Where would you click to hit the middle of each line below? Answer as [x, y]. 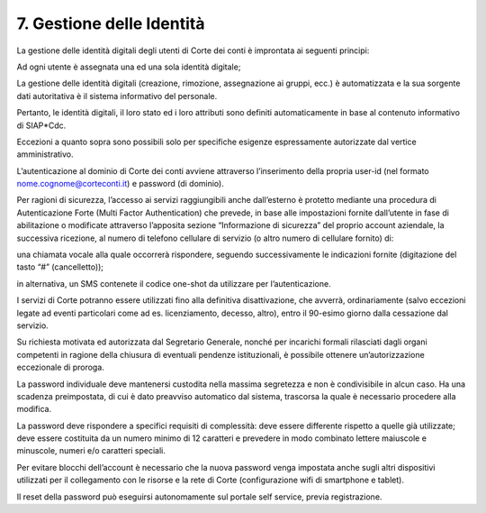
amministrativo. [45, 154]
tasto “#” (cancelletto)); [60, 267]
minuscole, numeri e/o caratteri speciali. [91, 451]
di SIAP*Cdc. [41, 125]
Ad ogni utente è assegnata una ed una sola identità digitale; [129, 67]
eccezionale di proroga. [61, 367]
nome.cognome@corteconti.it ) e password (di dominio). [120, 184]
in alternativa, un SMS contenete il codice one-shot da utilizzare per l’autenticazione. [174, 283]
